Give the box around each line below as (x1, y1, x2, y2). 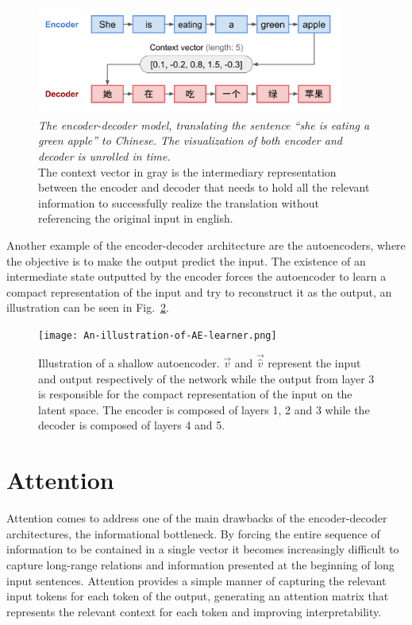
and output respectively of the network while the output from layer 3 (38, 370, 375, 386)
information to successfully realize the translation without (38, 194, 319, 211)
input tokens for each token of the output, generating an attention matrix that (6, 588, 389, 604)
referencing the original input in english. (38, 210, 233, 227)
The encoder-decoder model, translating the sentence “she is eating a (38, 116, 370, 133)
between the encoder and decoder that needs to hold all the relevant (38, 179, 370, 196)
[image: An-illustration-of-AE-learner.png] (38, 329, 277, 341)
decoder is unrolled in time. (38, 148, 171, 165)
